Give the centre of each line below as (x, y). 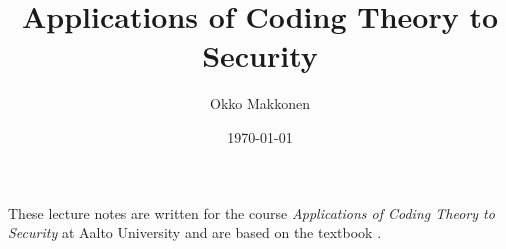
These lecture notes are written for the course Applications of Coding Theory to (251, 212)
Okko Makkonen (260, 103)
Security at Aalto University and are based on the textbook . (195, 232)
